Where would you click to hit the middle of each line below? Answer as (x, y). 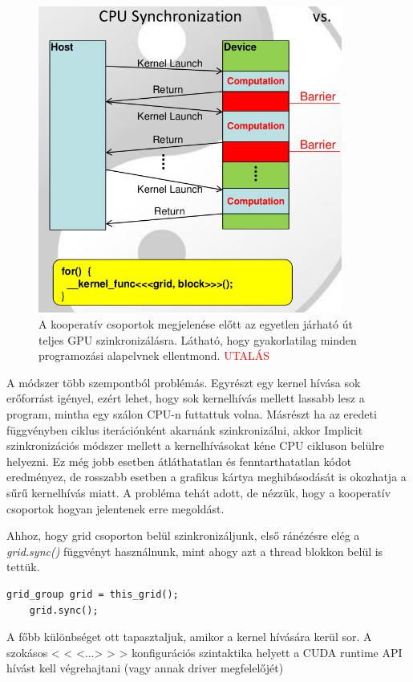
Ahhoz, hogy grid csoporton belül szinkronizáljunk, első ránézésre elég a (183, 535)
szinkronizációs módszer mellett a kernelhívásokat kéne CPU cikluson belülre (195, 445)
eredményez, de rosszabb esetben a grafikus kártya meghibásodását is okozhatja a (206, 477)
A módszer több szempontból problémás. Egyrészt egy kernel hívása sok (184, 382)
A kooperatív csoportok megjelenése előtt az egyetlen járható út (196, 324)
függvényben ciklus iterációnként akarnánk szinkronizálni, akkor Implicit (185, 429)
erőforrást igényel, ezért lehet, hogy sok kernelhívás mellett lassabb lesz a (186, 398)
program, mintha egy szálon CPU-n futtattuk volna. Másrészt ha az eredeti (192, 413)
